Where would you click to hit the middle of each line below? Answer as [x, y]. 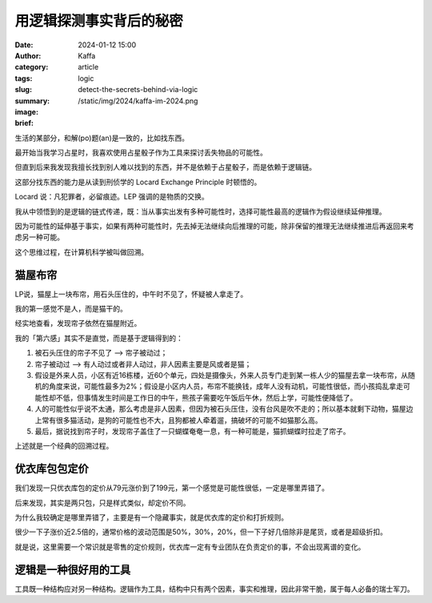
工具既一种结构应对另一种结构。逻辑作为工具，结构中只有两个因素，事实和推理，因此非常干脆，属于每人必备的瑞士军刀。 [214, 589]
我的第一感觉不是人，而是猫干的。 [71, 309]
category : [32, 67]
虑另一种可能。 [39, 237]
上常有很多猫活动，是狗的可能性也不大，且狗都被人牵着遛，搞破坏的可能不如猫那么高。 [178, 420]
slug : [23, 90]
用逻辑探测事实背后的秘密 [99, 21]
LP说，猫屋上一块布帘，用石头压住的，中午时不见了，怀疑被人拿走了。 [131, 294]
